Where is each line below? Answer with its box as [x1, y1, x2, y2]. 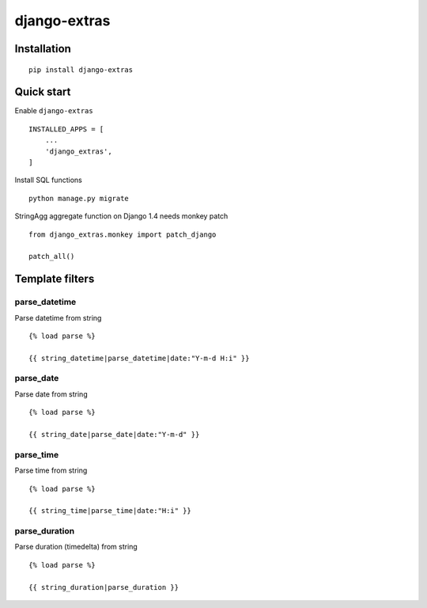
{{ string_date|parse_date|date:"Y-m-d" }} [28, 430, 200, 439]
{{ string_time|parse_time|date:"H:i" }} [28, 507, 191, 515]
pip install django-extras [28, 65, 134, 74]
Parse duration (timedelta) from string [14, 542, 138, 552]
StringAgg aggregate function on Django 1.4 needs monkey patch [14, 211, 229, 221]
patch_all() [28, 252, 75, 261]
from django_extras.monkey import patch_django [28, 230, 217, 239]
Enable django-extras [14, 106, 94, 116]
